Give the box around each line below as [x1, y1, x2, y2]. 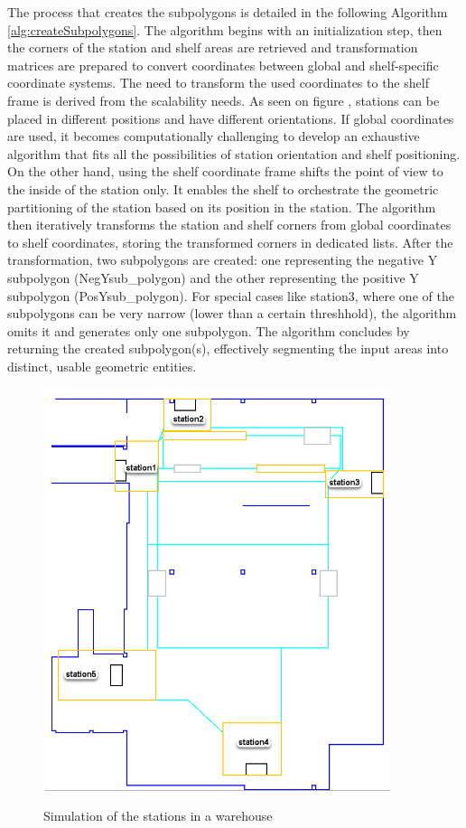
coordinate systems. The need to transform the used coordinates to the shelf [7, 73, 429, 92]
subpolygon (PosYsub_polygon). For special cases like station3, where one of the [7, 286, 454, 305]
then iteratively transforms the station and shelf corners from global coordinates [7, 215, 452, 234]
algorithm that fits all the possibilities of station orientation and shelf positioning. [7, 144, 461, 163]
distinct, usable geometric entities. [7, 356, 197, 375]
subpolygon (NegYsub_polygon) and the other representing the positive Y [7, 268, 419, 287]
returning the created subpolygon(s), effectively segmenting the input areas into [7, 339, 449, 358]
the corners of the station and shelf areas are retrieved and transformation [7, 38, 418, 57]
